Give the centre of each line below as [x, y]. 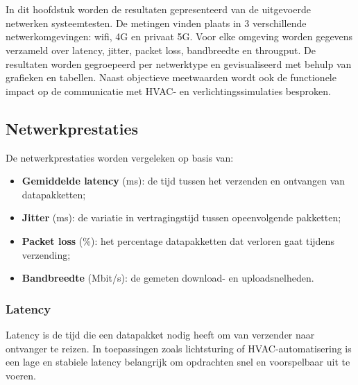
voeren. [21, 375]
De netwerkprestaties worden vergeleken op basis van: [120, 157]
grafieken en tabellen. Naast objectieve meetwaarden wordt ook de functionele [171, 77]
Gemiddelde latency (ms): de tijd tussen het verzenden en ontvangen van [184, 181]
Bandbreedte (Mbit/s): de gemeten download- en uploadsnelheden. [168, 278]
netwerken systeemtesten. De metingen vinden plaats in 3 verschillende [156, 23]
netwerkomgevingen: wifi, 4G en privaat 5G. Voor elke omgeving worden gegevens [179, 36]
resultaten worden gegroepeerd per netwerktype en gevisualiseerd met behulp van [179, 63]
